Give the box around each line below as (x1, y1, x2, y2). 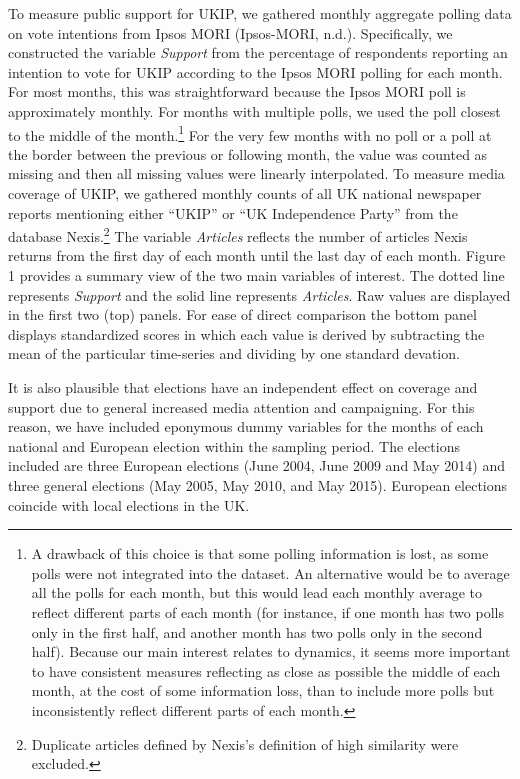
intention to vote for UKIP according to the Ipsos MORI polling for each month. (8, 61, 503, 82)
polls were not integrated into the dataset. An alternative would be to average (31, 562, 510, 583)
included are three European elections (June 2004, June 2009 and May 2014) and (8, 455, 506, 476)
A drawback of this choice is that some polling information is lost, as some (31, 543, 489, 564)
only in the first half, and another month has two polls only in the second (31, 621, 483, 642)
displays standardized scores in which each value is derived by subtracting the (8, 323, 485, 344)
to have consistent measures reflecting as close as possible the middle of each (31, 660, 501, 681)
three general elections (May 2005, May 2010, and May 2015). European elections (8, 474, 508, 495)
